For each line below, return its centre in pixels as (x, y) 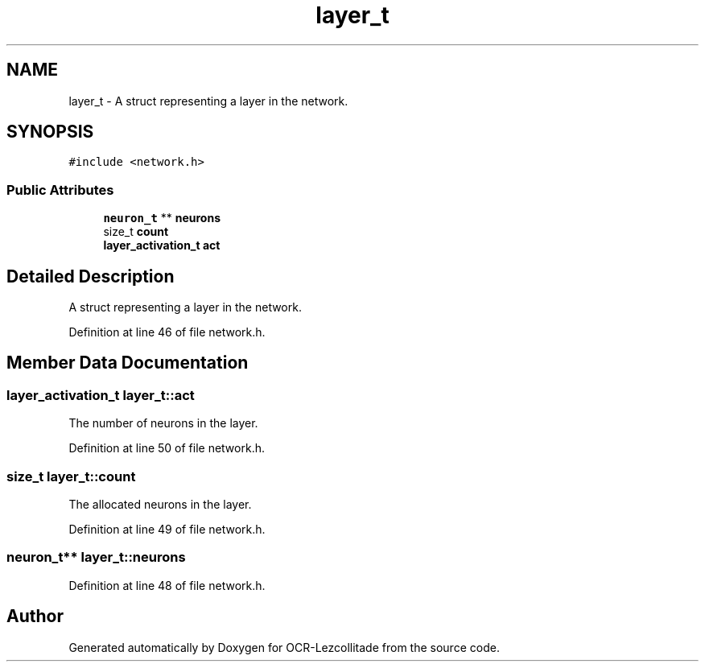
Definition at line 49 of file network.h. (167, 529)
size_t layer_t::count (71, 476)
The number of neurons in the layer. (163, 423)
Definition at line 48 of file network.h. (167, 585)
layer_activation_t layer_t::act (101, 395)
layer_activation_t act (162, 245)
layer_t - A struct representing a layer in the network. (208, 101)
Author (35, 616)
